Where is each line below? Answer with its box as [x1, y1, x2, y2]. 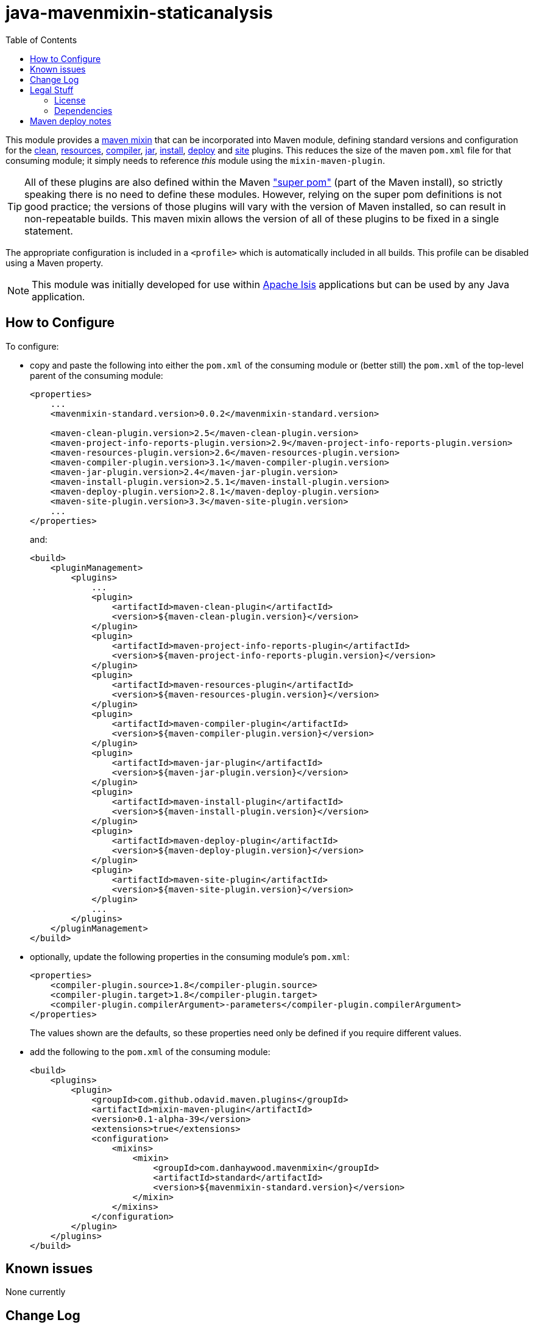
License [54, 94, 86, 105]
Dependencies [54, 105, 113, 116]
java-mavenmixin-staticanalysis [5, 2, 274, 23]
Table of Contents [5, 34, 77, 45]
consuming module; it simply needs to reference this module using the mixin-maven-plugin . [5, 155, 385, 166]
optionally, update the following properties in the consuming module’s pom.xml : [30, 951, 350, 962]
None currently [5, 1287, 66, 1298]
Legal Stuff [30, 84, 74, 95]
